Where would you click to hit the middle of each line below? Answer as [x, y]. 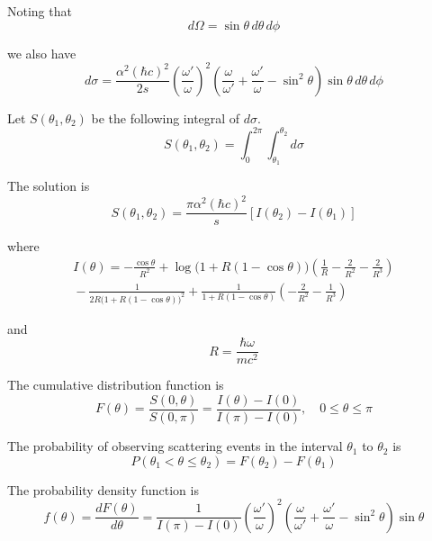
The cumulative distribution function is [116, 385]
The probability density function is [103, 489]
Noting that [40, 11]
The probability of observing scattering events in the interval [175, 446]
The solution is [49, 185]
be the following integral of [166, 117]
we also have [42, 53]
